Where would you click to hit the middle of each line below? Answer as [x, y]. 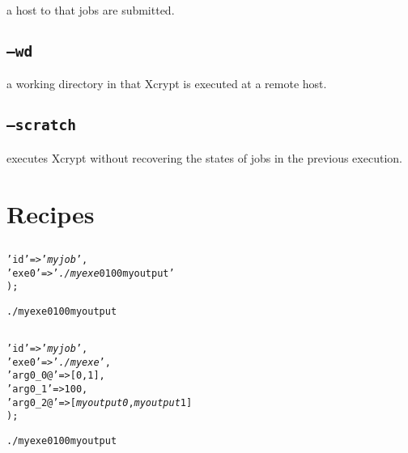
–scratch [41, 125]
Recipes [51, 213]
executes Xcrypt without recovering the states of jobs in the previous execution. [204, 157]
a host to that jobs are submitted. [91, 10]
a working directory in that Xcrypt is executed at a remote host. [167, 84]
